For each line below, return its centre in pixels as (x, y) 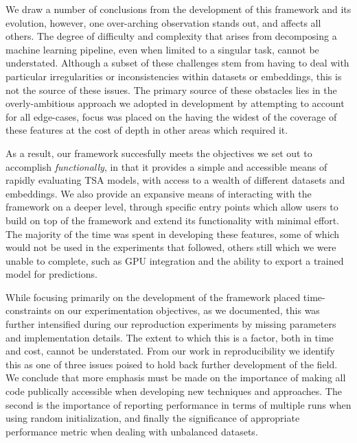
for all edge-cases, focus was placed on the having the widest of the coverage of (171, 116)
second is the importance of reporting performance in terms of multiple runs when (178, 404)
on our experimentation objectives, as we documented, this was (187, 310)
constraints (28, 310)
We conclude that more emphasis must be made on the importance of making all (176, 378)
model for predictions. (51, 274)
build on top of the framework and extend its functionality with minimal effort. (172, 220)
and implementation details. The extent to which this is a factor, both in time (170, 337)
